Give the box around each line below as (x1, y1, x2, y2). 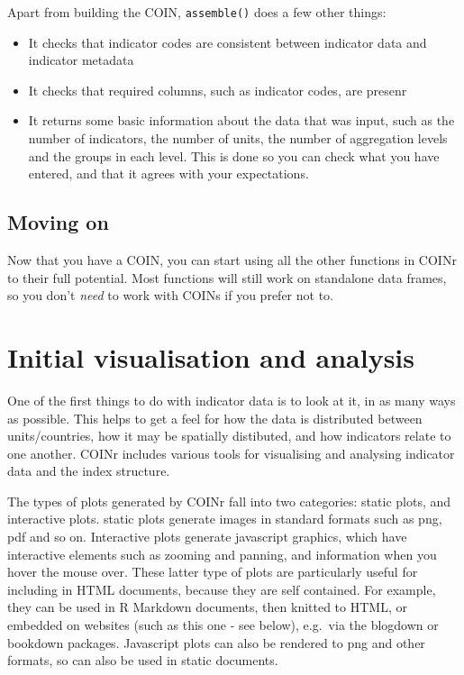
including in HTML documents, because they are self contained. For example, (7, 579, 436, 598)
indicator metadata (28, 50, 134, 69)
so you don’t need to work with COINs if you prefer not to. (7, 286, 333, 305)
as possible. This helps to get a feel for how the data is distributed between (7, 408, 423, 427)
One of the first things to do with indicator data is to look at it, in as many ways (7, 390, 456, 409)
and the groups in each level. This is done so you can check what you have (28, 146, 440, 165)
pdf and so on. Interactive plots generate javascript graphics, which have (7, 527, 407, 546)
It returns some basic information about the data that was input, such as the (28, 111, 455, 130)
